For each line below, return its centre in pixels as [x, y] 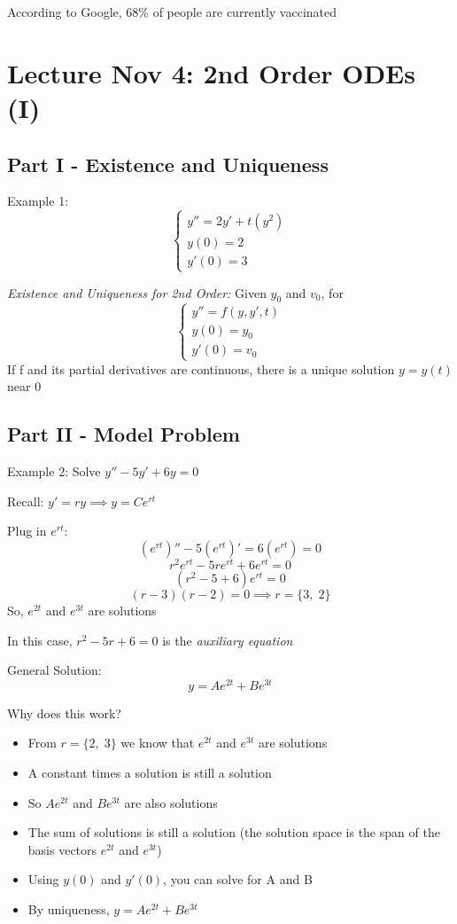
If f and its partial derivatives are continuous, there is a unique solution [201, 368]
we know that [158, 743]
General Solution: [54, 670]
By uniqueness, [69, 909]
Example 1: [38, 201]
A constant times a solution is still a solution [150, 773]
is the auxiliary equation [228, 640]
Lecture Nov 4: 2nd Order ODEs [211, 72]
